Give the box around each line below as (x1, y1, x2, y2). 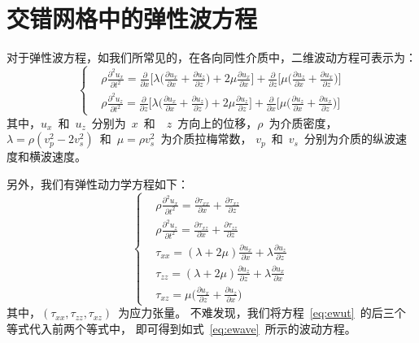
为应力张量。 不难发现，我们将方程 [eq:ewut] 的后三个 (118, 304, 406, 321)
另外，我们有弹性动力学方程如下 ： (7, 175, 189, 192)
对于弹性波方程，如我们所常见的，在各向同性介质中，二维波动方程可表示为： (7, 49, 417, 66)
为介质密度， (268, 114, 338, 131)
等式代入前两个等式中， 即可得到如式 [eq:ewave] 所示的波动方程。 (7, 320, 356, 337)
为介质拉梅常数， (160, 130, 252, 147)
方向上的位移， (177, 114, 258, 131)
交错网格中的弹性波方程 (7, 2, 258, 35)
